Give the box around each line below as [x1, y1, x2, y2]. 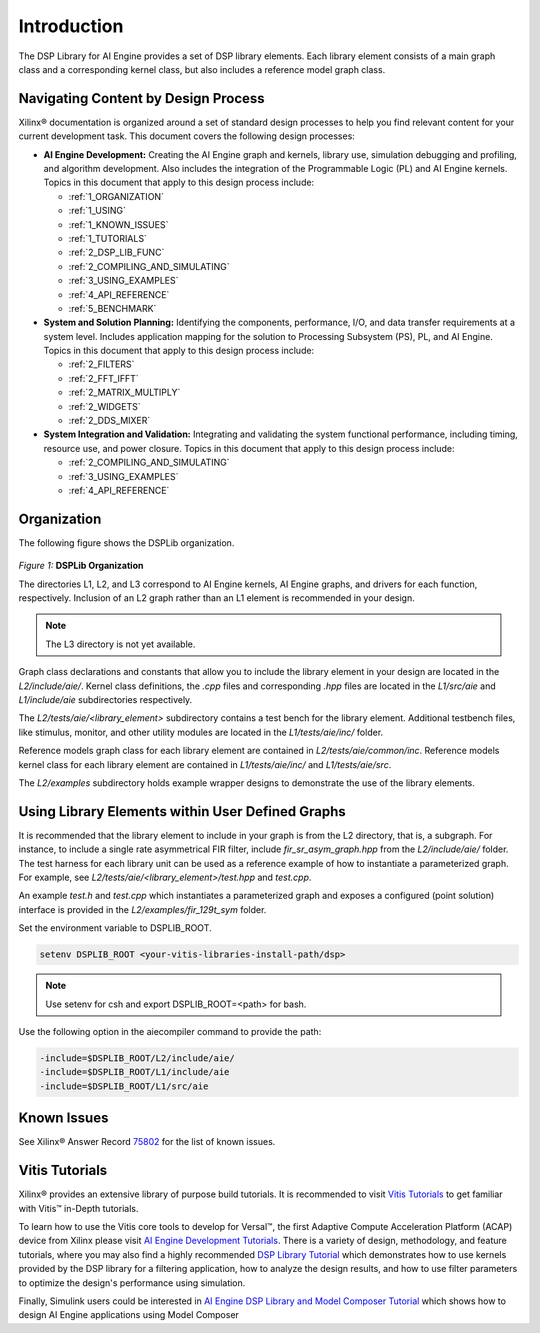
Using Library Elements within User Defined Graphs [18, 803, 347, 820]
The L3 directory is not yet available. [45, 638, 196, 650]
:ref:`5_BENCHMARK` [68, 302, 157, 314]
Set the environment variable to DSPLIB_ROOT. [18, 922, 212, 934]
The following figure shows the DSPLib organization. [18, 536, 235, 549]
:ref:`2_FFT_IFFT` [68, 372, 139, 384]
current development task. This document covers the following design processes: [18, 130, 355, 142]
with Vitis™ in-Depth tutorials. [18, 1202, 139, 1214]
